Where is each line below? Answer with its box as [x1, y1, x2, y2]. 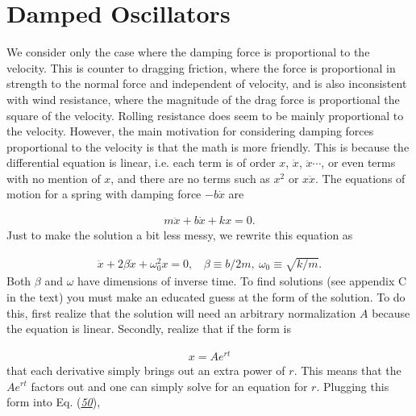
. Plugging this [316, 377, 389, 394]
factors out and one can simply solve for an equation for [31, 377, 308, 394]
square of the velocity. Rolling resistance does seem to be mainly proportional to [6, 106, 404, 123]
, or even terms [321, 154, 396, 171]
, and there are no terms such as [110, 169, 270, 186]
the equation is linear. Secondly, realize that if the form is [6, 320, 292, 337]
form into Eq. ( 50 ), [6, 393, 101, 410]
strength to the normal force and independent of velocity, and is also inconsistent [6, 75, 407, 92]
